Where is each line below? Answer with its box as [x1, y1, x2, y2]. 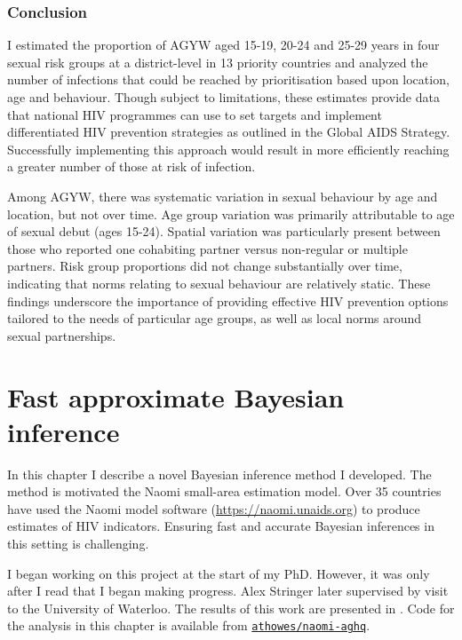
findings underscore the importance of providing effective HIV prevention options [7, 291, 449, 310]
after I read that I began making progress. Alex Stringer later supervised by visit [7, 581, 449, 600]
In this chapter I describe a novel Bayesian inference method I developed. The [7, 464, 432, 483]
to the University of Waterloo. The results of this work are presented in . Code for [7, 598, 455, 617]
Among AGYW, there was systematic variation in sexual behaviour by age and [7, 186, 438, 205]
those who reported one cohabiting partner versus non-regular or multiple [7, 239, 408, 257]
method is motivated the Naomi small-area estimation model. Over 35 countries [7, 482, 442, 501]
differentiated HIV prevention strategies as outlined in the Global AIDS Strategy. [7, 122, 450, 141]
